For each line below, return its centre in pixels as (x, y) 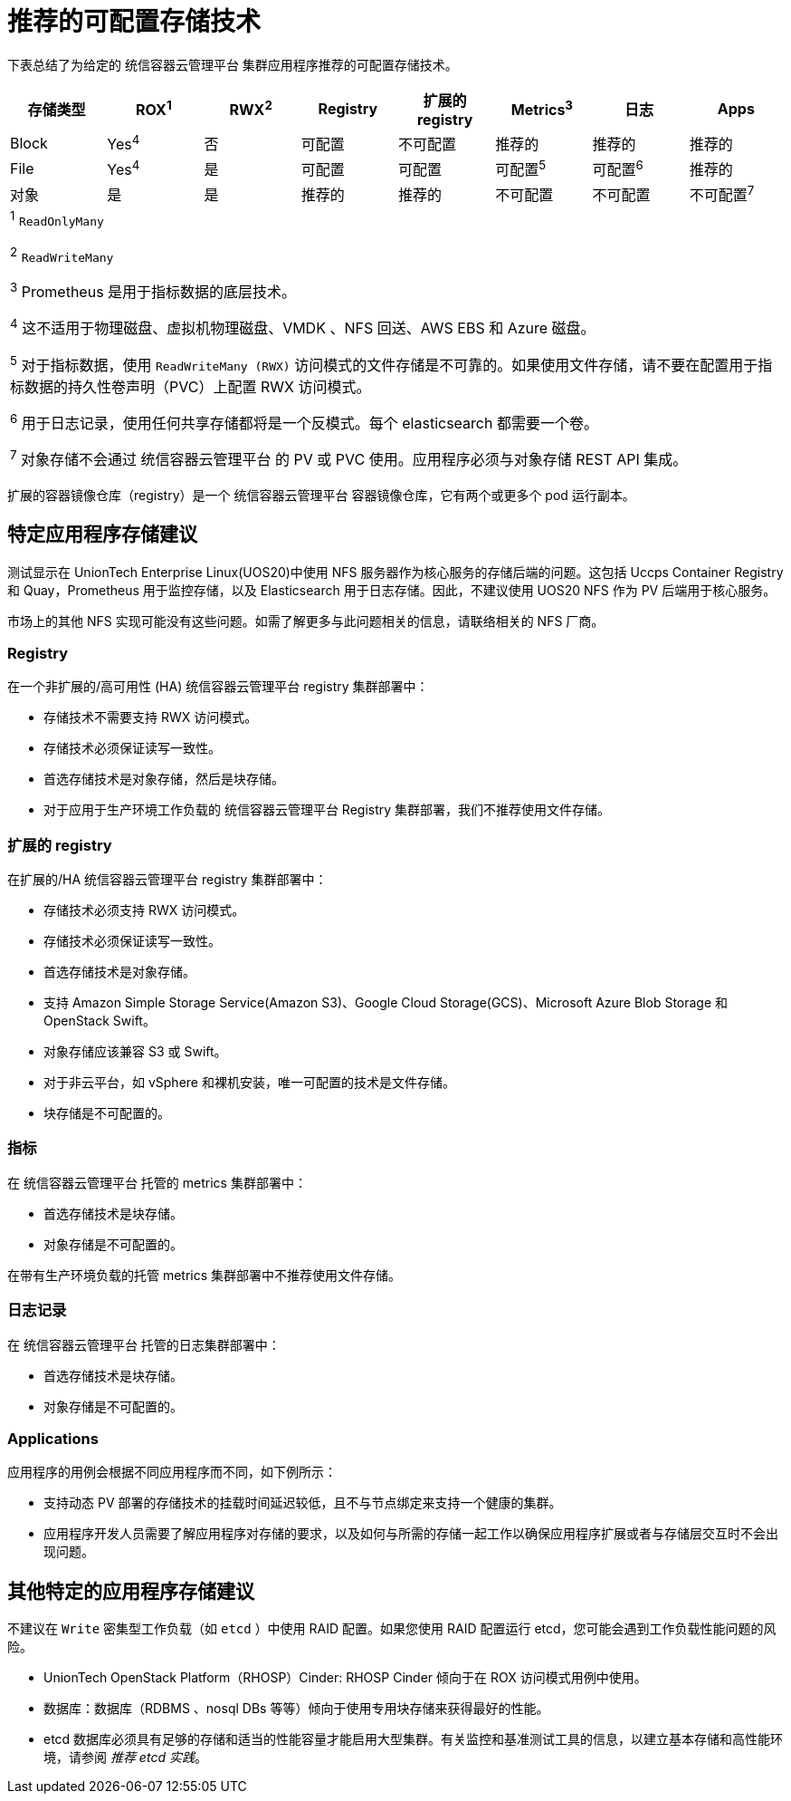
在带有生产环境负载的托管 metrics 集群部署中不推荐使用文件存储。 (205, 1275)
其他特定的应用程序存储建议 (131, 1591)
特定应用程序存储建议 (102, 535)
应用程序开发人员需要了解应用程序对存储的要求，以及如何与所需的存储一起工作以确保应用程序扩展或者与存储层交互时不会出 (411, 1534)
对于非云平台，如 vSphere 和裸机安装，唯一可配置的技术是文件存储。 (249, 1083)
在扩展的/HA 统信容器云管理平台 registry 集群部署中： (167, 880)
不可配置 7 (722, 194)
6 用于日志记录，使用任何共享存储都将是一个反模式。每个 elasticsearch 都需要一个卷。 (304, 422)
